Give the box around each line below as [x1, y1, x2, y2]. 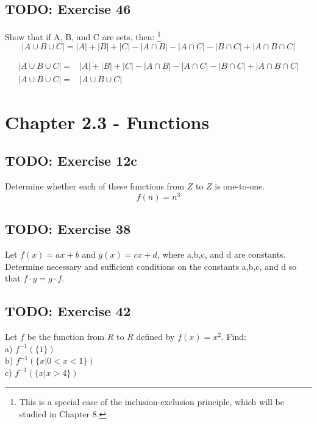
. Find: [221, 330, 246, 342]
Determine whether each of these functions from [5, 180, 185, 193]
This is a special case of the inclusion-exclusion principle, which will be [19, 395, 284, 408]
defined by [136, 330, 175, 342]
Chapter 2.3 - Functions [5, 109, 210, 134]
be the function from [27, 330, 105, 342]
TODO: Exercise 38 [5, 219, 131, 238]
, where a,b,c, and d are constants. [157, 247, 286, 260]
